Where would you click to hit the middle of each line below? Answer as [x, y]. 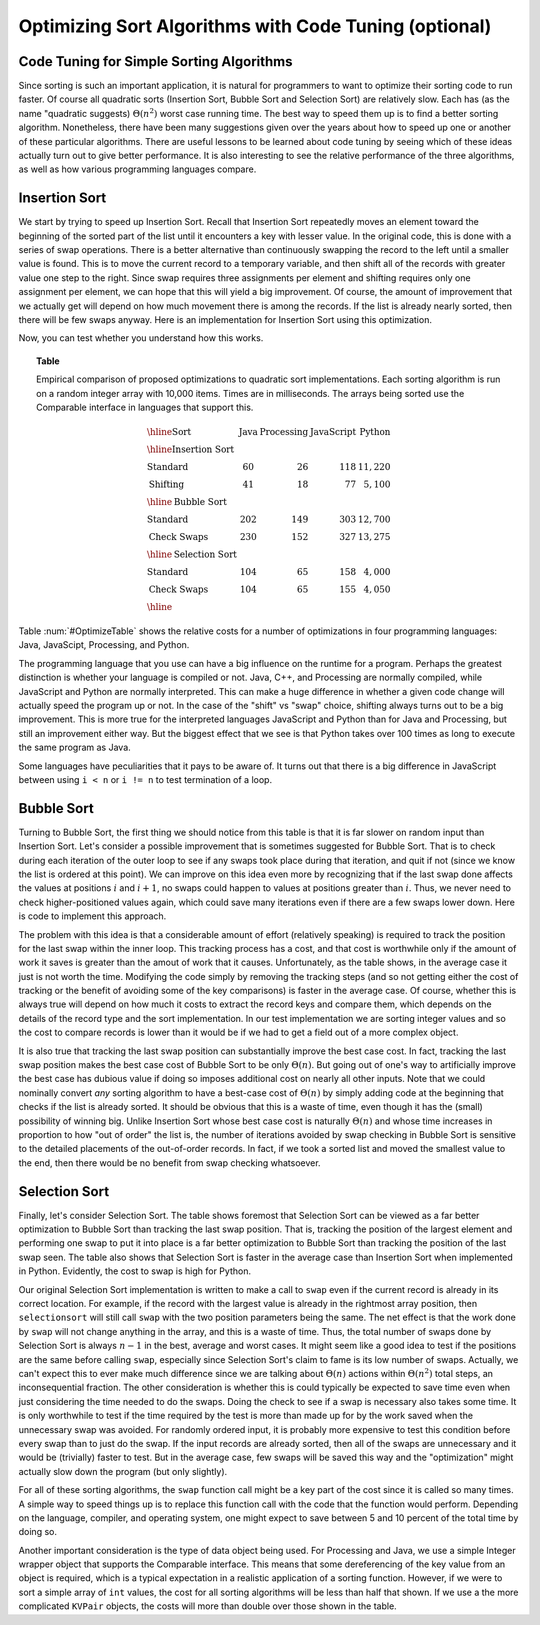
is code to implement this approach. [92, 916]
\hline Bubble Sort [186, 502]
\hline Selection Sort [191, 554]
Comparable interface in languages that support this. [145, 407]
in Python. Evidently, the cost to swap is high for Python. [135, 1271]
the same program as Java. [75, 747]
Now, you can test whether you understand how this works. [141, 338]
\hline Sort [169, 432]
